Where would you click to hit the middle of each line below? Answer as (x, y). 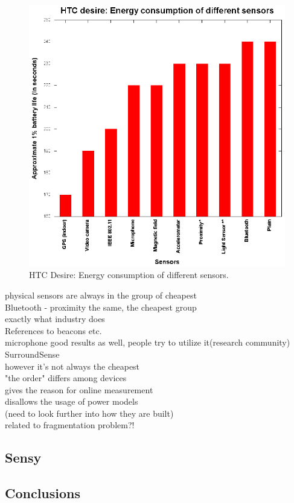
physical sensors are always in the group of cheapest (101, 295)
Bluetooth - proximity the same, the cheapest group (101, 307)
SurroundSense (32, 354)
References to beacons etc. (53, 330)
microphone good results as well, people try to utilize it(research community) (148, 342)
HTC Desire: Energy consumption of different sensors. (129, 275)
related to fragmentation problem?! (70, 425)
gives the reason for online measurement (79, 389)
